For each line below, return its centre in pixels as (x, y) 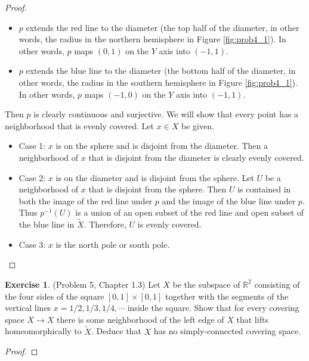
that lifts (252, 319)
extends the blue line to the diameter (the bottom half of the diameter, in (161, 71)
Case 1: (32, 146)
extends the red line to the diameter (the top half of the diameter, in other (163, 27)
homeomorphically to (43, 331)
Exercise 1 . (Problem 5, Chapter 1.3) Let (83, 284)
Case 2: (32, 177)
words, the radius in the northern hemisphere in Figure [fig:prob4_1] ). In (152, 39)
